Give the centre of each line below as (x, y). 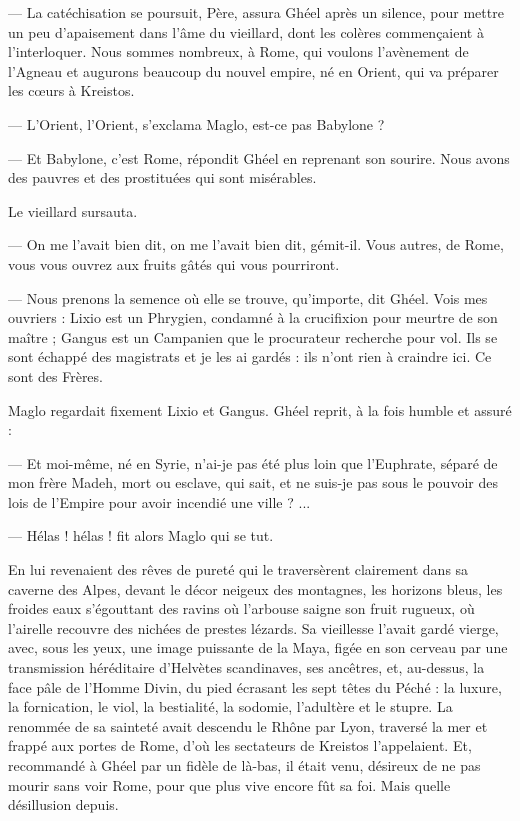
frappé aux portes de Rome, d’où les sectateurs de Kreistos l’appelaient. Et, (240, 745)
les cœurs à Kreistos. (71, 90)
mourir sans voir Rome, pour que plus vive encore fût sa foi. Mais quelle (229, 784)
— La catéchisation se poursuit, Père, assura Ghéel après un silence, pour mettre (256, 12)
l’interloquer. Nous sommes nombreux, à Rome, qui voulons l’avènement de (238, 51)
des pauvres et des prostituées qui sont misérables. (162, 177)
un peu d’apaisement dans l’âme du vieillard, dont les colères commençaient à (246, 31)
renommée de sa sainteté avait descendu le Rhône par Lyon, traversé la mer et (248, 725)
